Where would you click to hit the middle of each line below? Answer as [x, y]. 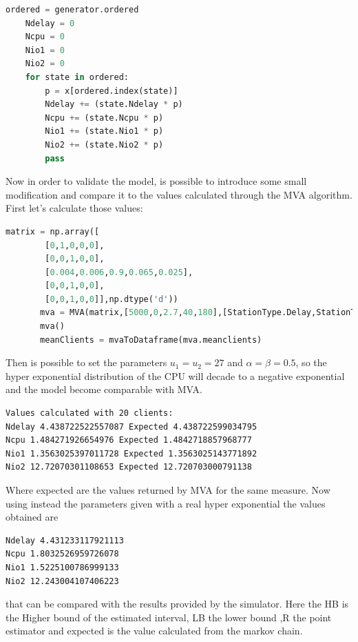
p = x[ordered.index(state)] [112, 91]
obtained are [32, 517]
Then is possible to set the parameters [86, 362]
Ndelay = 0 [50, 23]
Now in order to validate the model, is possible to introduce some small [156, 181]
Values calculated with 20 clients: [89, 413]
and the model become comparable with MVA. [104, 389]
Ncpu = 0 [45, 37]
